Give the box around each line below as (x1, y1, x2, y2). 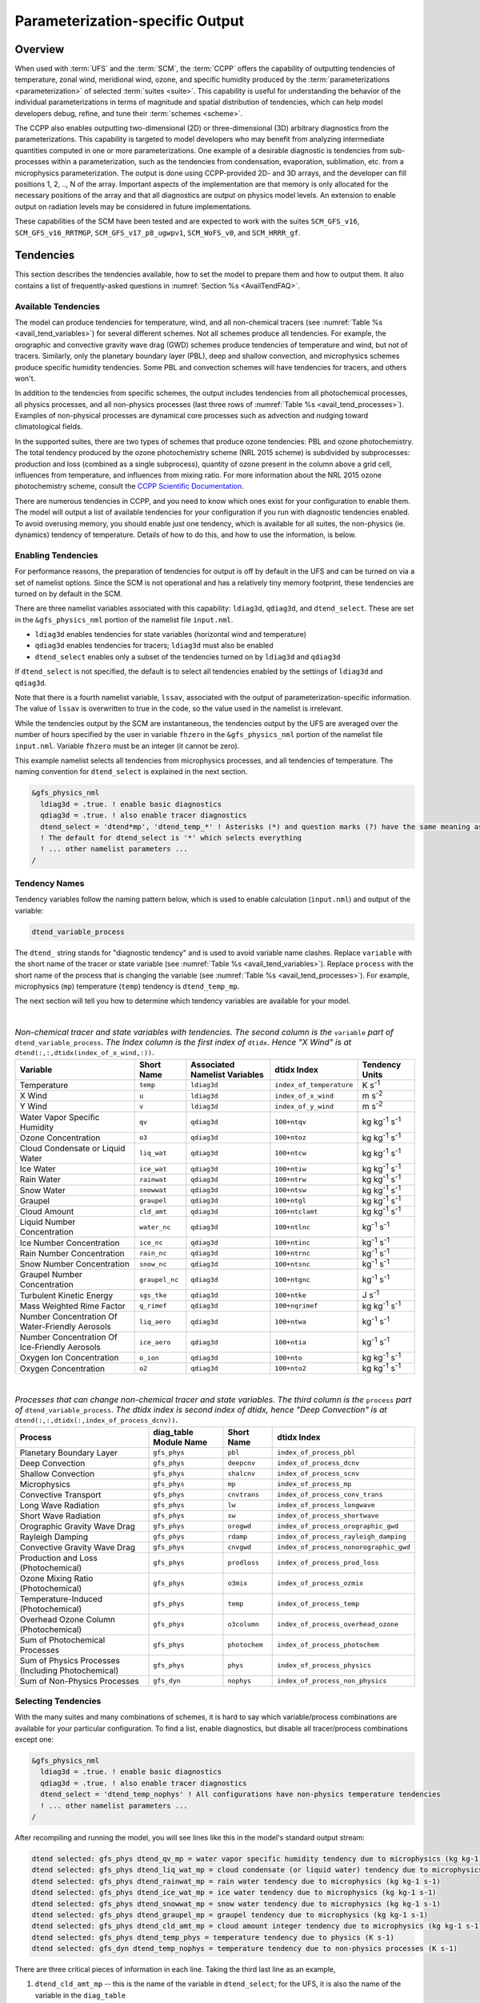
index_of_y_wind (274, 1102, 334, 1110)
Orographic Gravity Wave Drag (19, 1521, 136, 1532)
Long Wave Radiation (19, 1499, 100, 1510)
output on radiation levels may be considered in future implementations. (14, 201, 252, 212)
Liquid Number (19, 1216, 76, 1227)
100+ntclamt (274, 1207, 318, 1215)
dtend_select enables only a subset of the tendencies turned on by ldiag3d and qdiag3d (34, 651, 341, 661)
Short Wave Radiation (19, 1510, 102, 1521)
